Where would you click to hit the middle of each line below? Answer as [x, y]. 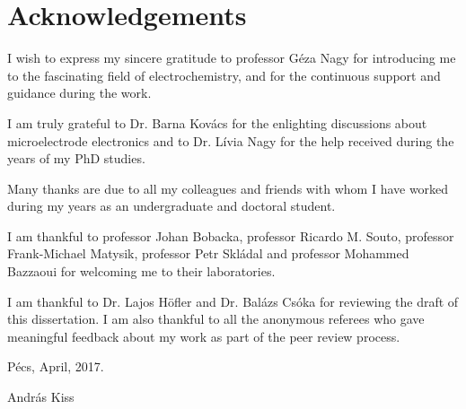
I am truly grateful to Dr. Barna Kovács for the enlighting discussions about [217, 122]
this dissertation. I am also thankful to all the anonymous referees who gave [216, 319]
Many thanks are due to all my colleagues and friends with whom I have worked [228, 188]
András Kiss [41, 397]
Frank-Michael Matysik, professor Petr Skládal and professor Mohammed [208, 253]
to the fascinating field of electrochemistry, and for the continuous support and [224, 75]
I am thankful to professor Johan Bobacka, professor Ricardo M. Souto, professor [231, 235]
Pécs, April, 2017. [56, 366]
